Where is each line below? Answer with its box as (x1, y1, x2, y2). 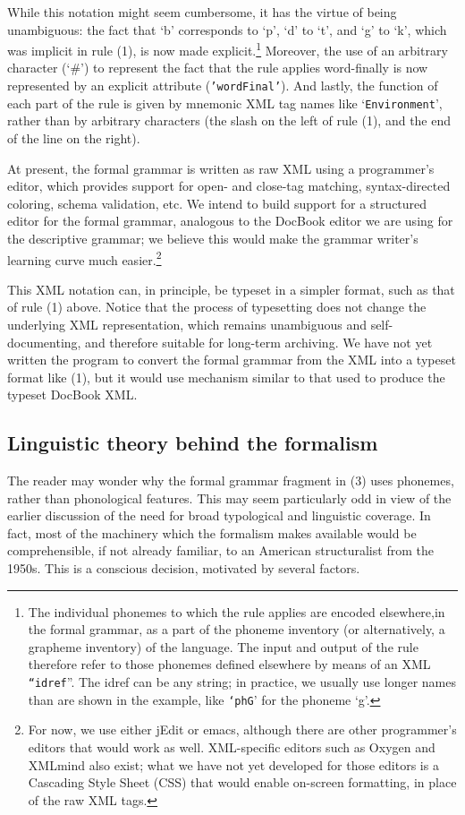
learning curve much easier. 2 (7, 247, 162, 269)
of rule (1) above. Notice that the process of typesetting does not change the (7, 297, 427, 316)
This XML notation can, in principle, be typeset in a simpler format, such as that (7, 279, 455, 298)
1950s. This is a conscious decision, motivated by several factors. (7, 559, 360, 578)
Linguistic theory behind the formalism (7, 429, 378, 457)
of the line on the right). (7, 128, 140, 147)
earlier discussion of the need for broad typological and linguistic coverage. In (7, 506, 431, 525)
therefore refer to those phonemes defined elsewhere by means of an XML (28, 655, 431, 673)
